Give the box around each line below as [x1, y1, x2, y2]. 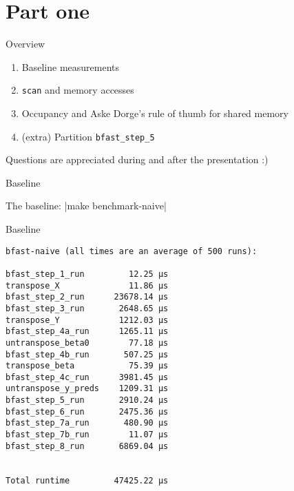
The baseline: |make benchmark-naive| [6, 198, 167, 213]
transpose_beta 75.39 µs [6, 361, 169, 371]
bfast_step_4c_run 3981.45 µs [6, 372, 169, 382]
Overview [6, 36, 45, 51]
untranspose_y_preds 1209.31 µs [6, 384, 169, 394]
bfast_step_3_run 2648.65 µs [6, 303, 169, 313]
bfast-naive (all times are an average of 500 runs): [6, 246, 258, 256]
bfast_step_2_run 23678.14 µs [6, 292, 169, 302]
